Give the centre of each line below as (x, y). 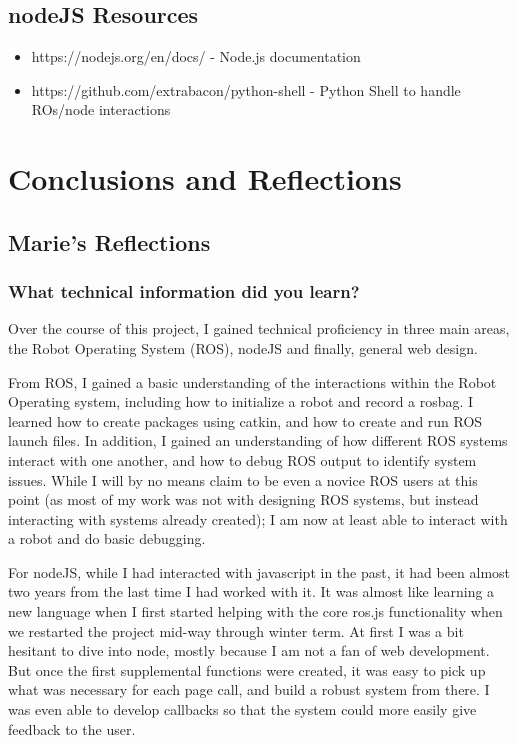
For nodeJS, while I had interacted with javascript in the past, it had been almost (259, 571)
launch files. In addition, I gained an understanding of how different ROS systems (258, 440)
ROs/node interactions (101, 109)
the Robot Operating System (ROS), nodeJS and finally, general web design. (243, 347)
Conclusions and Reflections (205, 178)
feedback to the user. (72, 728)
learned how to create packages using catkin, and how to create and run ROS (245, 420)
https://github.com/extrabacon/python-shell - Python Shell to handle (246, 89)
